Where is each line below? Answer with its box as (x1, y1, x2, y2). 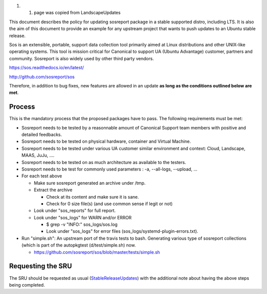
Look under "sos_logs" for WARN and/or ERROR (34, 214, 132, 220)
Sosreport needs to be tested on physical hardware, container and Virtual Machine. (21, 138, 191, 144)
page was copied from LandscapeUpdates (34, 10, 121, 16)
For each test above (21, 173, 62, 179)
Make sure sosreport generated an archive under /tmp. (34, 180, 146, 186)
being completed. (9, 282, 45, 288)
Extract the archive (34, 187, 73, 193)
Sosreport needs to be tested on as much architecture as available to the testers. (21, 159, 186, 165)
